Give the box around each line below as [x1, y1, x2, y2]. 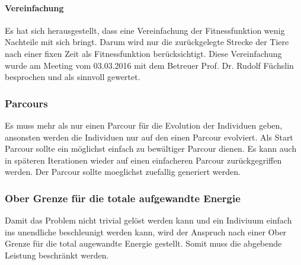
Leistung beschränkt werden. [5, 248, 109, 261]
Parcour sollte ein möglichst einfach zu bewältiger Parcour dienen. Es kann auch [5, 142, 297, 155]
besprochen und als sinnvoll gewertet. [5, 71, 140, 83]
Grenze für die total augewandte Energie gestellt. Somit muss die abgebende [5, 237, 282, 250]
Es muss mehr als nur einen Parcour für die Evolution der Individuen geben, [5, 119, 283, 131]
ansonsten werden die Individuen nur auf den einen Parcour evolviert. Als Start [5, 130, 293, 143]
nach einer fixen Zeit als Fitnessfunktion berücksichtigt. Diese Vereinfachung [5, 47, 282, 59]
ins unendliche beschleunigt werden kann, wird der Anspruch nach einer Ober [5, 225, 287, 238]
